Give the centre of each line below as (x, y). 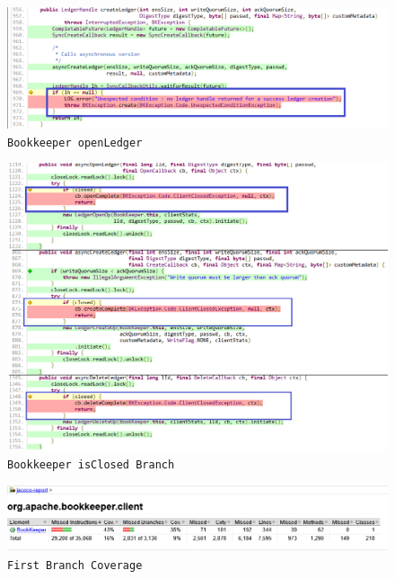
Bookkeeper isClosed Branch (91, 464)
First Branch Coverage (75, 565)
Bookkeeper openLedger (75, 143)
